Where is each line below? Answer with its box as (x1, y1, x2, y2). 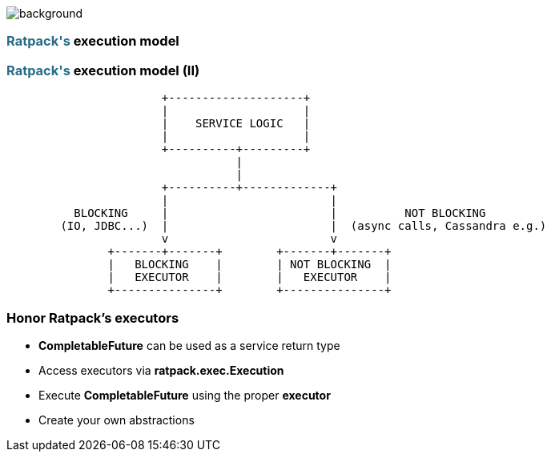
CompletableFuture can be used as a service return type (38, 338, 340, 352)
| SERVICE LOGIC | (161, 117, 311, 131)
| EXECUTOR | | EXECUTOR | (107, 271, 392, 284)
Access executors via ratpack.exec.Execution (38, 363, 284, 377)
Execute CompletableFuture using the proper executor (38, 388, 331, 402)
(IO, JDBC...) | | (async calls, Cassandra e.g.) (60, 219, 547, 233)
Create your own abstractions (38, 412, 195, 427)
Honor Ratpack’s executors (6, 309, 179, 326)
